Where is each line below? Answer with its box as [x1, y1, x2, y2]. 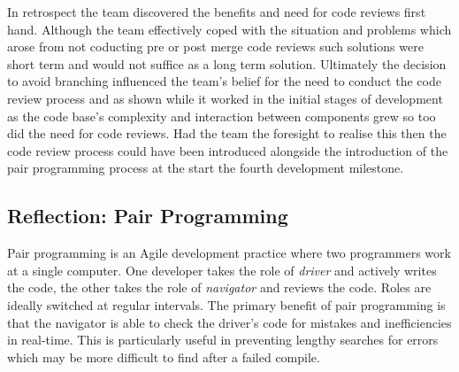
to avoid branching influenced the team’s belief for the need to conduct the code [7, 72, 441, 90]
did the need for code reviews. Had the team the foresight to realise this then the [7, 124, 447, 143]
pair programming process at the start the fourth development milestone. [7, 159, 404, 177]
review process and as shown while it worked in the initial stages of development [7, 89, 443, 107]
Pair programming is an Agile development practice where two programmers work [7, 244, 451, 262]
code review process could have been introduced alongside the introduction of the [7, 141, 448, 159]
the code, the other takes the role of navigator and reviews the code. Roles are [7, 278, 432, 297]
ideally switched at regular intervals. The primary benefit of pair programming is [7, 295, 446, 314]
